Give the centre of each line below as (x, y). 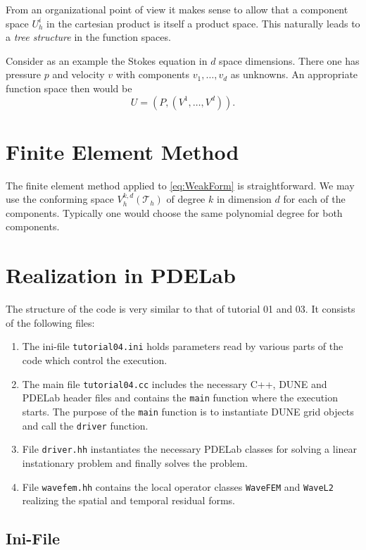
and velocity (78, 74)
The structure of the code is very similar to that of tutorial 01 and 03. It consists (181, 309)
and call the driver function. (85, 425)
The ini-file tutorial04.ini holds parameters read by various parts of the (183, 346)
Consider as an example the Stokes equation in (107, 60)
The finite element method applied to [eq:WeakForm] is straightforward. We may (180, 185)
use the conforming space (60, 199)
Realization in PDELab (121, 275)
